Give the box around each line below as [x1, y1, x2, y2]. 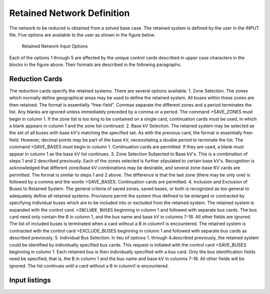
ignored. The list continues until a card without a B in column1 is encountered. [9, 262, 169, 268]
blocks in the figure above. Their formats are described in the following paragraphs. [9, 61, 182, 67]
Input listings [9, 275, 51, 284]
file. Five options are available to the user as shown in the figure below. [9, 31, 155, 37]
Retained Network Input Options [21, 43, 88, 49]
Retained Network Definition [9, 7, 130, 18]
